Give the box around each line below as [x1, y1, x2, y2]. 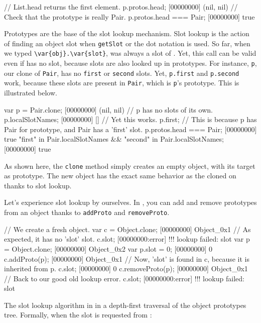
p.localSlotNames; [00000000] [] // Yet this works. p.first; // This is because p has [4, 114, 257, 125]
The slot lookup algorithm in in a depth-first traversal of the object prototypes [4, 299, 246, 310]
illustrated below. [4, 87, 57, 98]
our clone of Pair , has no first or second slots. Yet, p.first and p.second [4, 67, 239, 78]
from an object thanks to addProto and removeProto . [4, 207, 170, 218]
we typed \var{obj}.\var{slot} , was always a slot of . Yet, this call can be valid [4, 48, 256, 58]
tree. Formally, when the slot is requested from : [4, 309, 152, 320]
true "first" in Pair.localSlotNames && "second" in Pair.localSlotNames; [4, 134, 224, 144]
